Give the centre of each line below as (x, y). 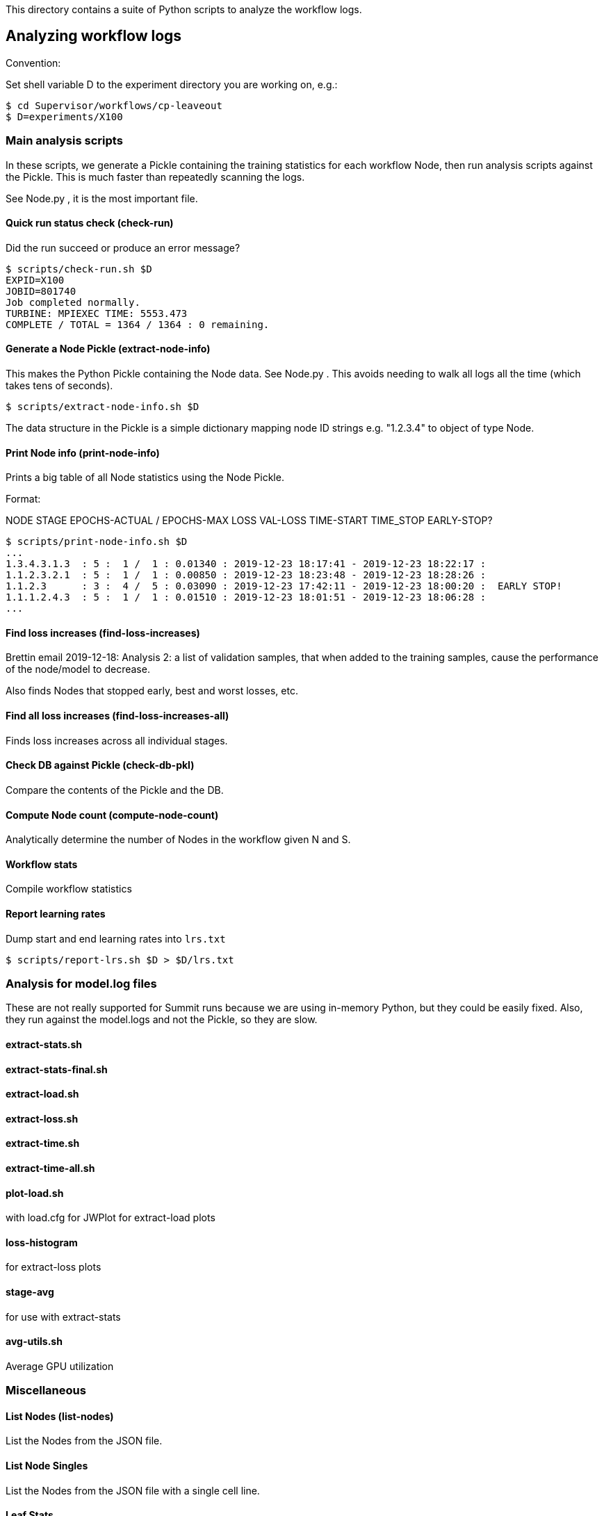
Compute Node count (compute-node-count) (112, 815)
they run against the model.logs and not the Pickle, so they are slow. (162, 1020)
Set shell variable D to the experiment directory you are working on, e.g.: (172, 84)
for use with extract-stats (63, 1317)
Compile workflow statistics (69, 889)
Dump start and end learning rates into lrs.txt (116, 938)
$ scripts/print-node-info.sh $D (97, 542)
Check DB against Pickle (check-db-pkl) (100, 765)
